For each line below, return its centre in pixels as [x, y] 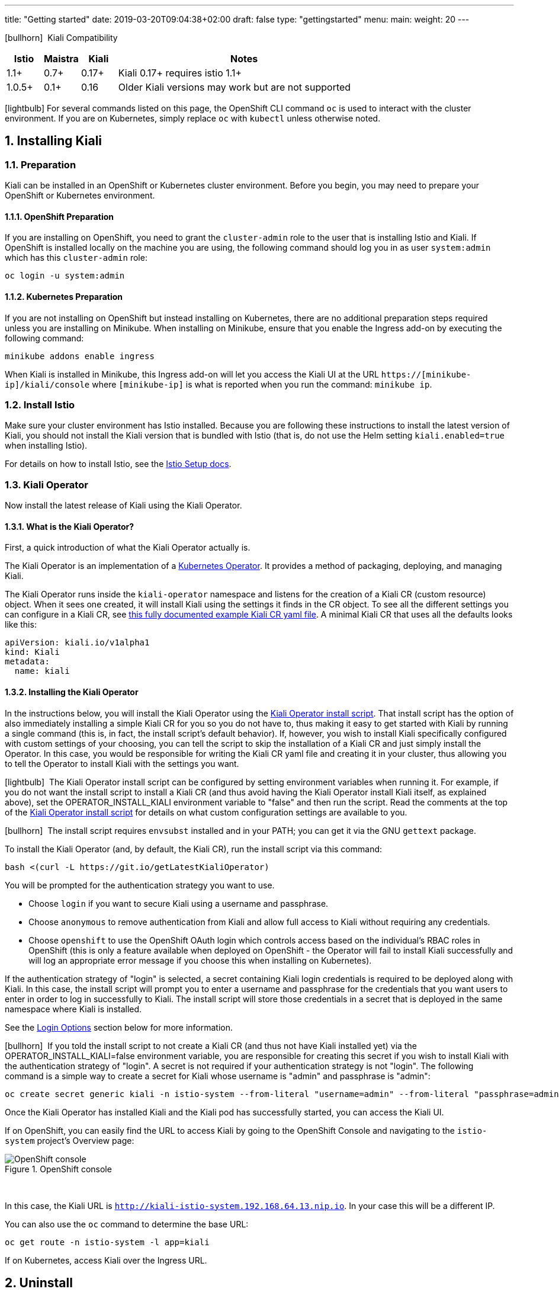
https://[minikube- [426, 374]
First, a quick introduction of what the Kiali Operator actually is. [128, 548]
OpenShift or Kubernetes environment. [80, 196]
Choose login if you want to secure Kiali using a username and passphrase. [179, 903]
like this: [21, 625]
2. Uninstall [39, 1283]
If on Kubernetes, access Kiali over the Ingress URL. [106, 1260]
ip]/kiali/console [47, 384]
